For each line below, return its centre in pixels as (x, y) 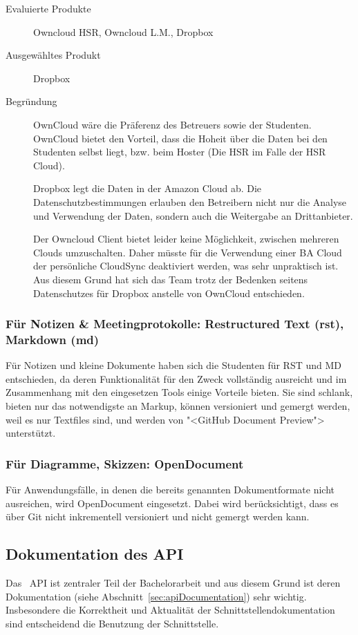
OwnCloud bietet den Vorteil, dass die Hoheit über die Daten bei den (180, 138)
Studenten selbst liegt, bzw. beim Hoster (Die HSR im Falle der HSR (180, 152)
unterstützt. (31, 433)
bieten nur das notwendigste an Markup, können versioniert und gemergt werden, (178, 406)
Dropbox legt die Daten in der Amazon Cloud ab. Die (148, 188)
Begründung (31, 101)
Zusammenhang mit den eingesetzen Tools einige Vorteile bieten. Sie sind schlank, (179, 392)
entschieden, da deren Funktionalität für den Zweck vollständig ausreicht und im (176, 378)
